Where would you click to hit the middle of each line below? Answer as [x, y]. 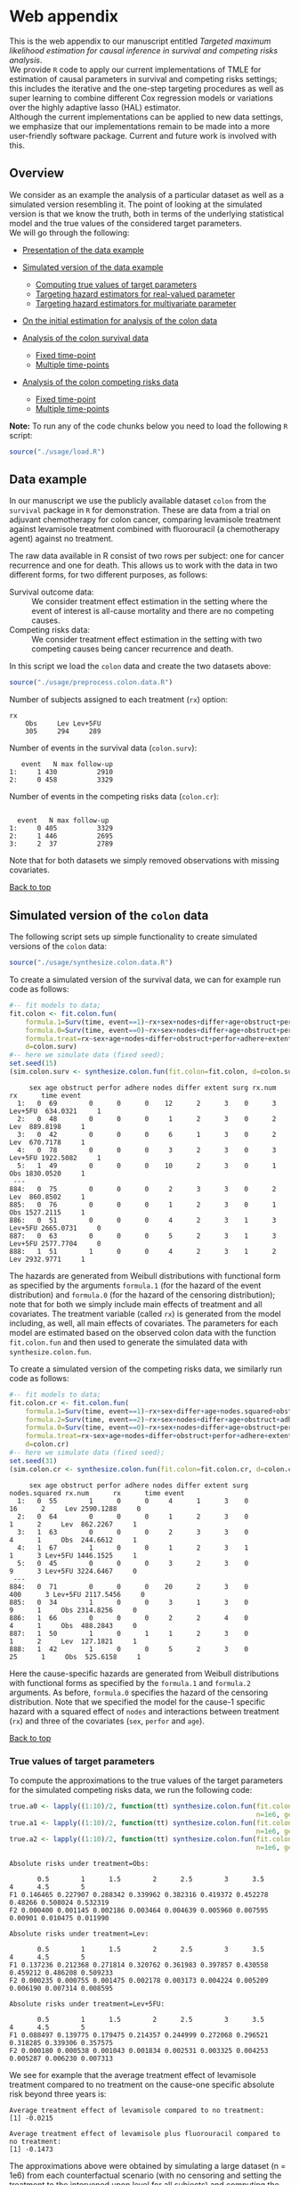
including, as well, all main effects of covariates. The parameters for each [144, 1323]
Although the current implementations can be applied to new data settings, [146, 117]
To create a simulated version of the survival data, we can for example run [145, 979]
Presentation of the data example [83, 250]
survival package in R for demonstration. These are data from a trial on [140, 511]
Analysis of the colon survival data [85, 338]
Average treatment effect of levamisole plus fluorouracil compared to [145, 2134]
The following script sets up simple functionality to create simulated [133, 937]
